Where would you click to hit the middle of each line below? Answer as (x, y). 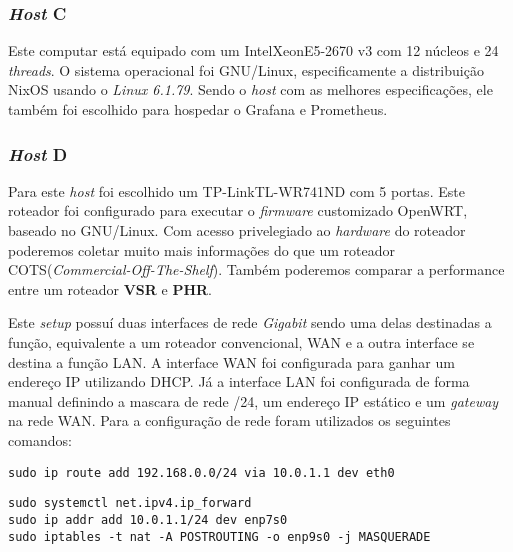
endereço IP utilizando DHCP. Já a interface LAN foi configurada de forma (239, 381)
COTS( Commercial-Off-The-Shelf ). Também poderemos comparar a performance (256, 269)
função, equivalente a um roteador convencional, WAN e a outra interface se (241, 341)
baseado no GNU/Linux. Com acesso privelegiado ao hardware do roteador (237, 230)
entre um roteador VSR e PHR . (110, 288)
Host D (38, 153)
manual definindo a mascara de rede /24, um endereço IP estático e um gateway (253, 400)
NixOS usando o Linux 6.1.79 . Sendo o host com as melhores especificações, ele (250, 89)
